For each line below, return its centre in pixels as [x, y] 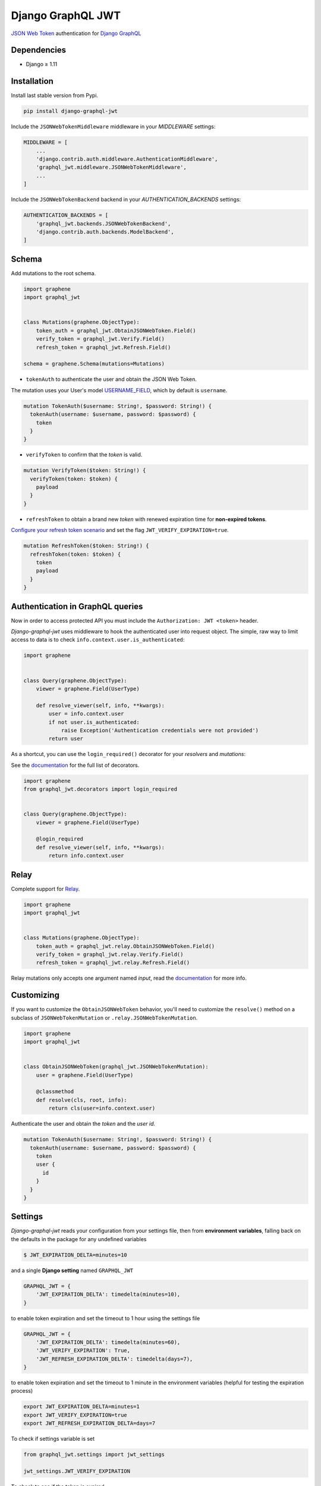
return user [66, 739]
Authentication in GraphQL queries [77, 606]
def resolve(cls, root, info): [81, 1100]
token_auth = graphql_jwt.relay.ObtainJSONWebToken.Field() [125, 946]
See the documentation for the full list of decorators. [75, 765]
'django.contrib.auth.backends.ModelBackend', [105, 232]
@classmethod [55, 1092]
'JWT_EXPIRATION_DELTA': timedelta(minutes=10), [108, 1295]
